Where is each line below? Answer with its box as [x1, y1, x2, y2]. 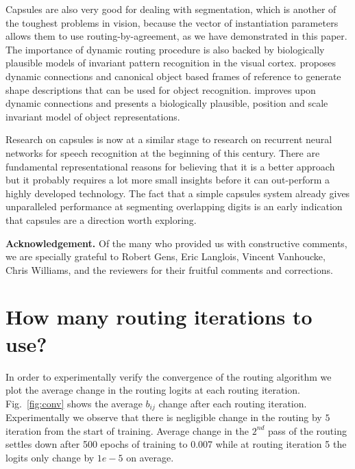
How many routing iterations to [5, 303, 313, 331]
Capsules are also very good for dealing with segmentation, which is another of [5, 2, 336, 16]
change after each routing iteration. [158, 396, 307, 410]
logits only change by [5, 451, 95, 465]
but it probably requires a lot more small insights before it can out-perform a [5, 173, 330, 187]
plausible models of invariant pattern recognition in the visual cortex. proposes [5, 55, 336, 70]
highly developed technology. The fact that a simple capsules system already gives [5, 186, 350, 200]
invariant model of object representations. [5, 109, 180, 123]
